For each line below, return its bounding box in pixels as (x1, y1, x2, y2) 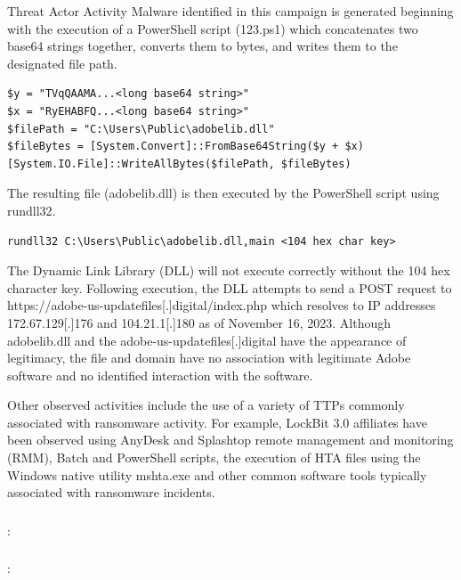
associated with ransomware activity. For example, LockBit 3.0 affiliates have (7, 413, 427, 431)
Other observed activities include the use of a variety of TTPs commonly (7, 396, 405, 414)
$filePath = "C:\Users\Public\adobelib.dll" (7, 122, 275, 135)
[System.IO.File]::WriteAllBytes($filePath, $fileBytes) (7, 157, 352, 170)
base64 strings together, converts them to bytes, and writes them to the (7, 37, 398, 55)
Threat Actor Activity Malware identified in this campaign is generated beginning (7, 2, 454, 20)
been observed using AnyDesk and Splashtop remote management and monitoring (7, 430, 454, 449)
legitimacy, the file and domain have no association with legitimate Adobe (7, 348, 411, 367)
